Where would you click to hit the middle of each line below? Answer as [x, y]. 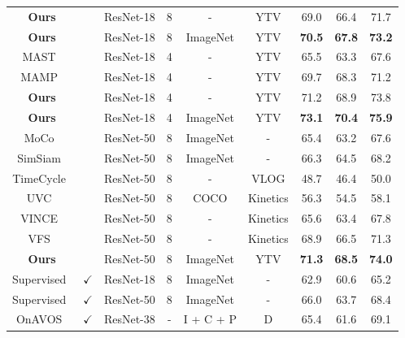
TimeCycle [39, 178]
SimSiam [39, 157]
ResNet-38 [129, 319]
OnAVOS [39, 319]
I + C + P [210, 319]
